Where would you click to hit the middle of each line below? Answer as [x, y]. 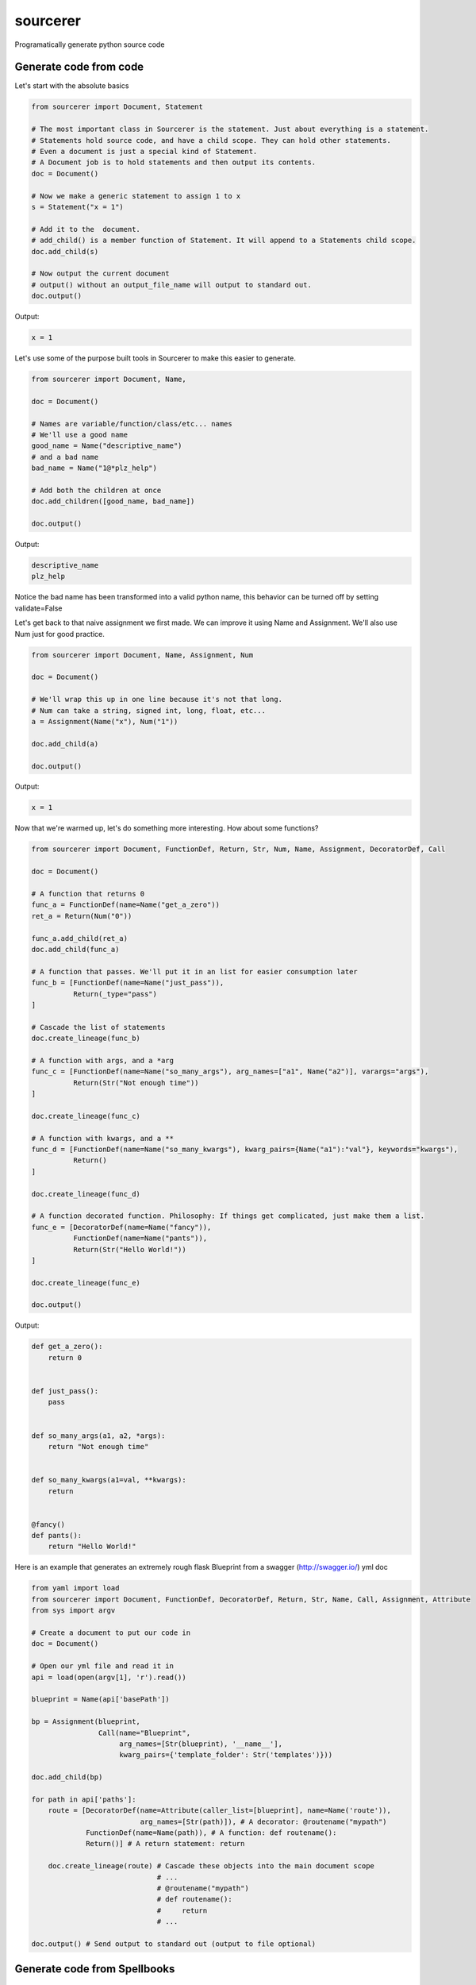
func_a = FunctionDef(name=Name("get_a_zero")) [125, 905]
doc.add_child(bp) [67, 1777]
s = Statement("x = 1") [78, 207]
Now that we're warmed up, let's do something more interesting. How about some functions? [167, 828]
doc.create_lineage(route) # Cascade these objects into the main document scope [211, 1866]
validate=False [38, 608]
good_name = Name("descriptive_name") [107, 446]
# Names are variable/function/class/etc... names [132, 424]
